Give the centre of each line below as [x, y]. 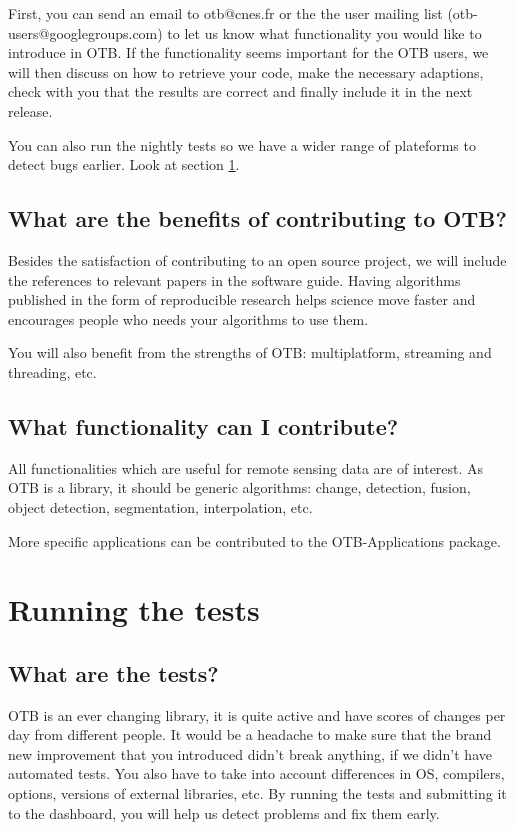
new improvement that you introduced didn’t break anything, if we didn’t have [250, 753]
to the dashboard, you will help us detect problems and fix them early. [224, 812]
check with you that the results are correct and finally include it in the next [240, 91]
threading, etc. [52, 371]
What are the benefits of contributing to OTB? [257, 218]
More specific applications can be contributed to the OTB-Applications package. [254, 540]
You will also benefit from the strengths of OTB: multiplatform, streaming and [250, 352]
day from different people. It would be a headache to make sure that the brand [250, 734]
